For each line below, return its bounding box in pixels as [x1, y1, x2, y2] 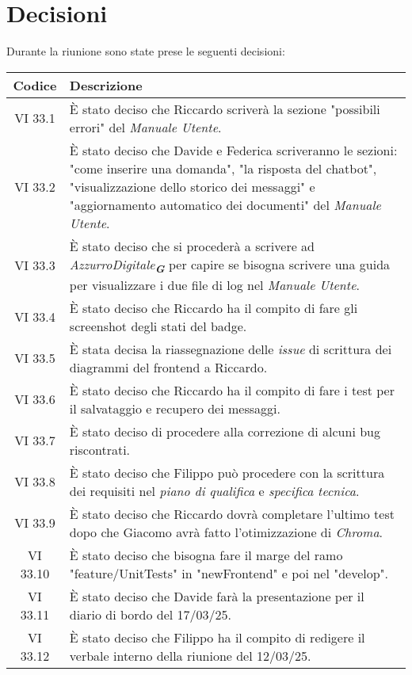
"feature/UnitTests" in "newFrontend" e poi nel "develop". [69, 563, 389, 582]
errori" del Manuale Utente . [69, 117, 222, 136]
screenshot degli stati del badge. [69, 316, 247, 335]
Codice [13, 75, 57, 94]
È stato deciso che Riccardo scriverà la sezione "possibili [69, 99, 380, 118]
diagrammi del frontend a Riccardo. [69, 357, 268, 376]
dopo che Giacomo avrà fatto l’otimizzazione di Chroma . [69, 522, 383, 541]
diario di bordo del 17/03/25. [69, 604, 231, 624]
